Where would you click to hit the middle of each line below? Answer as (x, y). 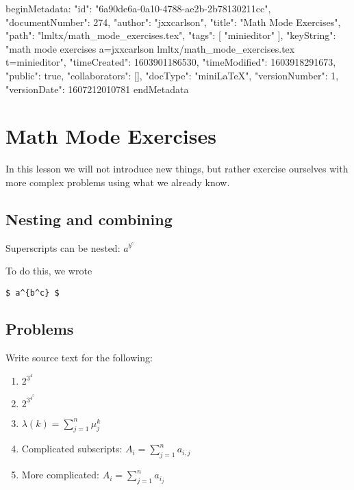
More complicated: (61, 475)
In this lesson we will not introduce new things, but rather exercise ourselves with (177, 169)
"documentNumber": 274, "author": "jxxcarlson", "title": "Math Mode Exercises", (173, 22)
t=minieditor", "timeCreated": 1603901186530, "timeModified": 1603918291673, (171, 62)
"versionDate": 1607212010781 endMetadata (97, 89)
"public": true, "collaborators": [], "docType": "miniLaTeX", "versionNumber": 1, (172, 75)
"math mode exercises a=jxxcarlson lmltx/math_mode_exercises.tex (150, 48)
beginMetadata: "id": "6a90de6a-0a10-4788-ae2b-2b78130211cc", (138, 8)
